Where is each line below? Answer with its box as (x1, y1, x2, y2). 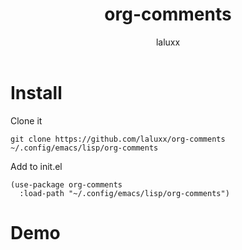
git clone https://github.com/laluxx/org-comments (10, 134, 226, 144)
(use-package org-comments (10, 179, 123, 190)
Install (10, 81, 63, 104)
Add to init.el (10, 160, 63, 172)
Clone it (10, 114, 43, 127)
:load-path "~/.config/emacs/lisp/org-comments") (19, 188, 230, 198)
